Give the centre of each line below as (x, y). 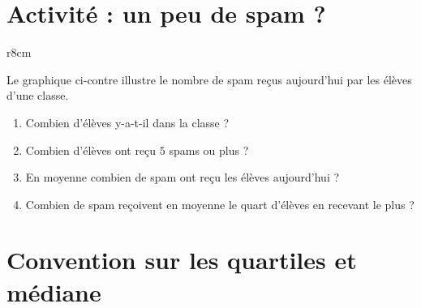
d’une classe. (38, 95)
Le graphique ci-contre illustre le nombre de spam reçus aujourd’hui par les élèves (209, 79)
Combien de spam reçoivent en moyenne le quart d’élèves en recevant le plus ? (220, 204)
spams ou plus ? (209, 150)
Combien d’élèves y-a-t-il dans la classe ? (127, 122)
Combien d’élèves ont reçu (91, 150)
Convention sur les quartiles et (182, 260)
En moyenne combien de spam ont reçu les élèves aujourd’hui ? (183, 177)
